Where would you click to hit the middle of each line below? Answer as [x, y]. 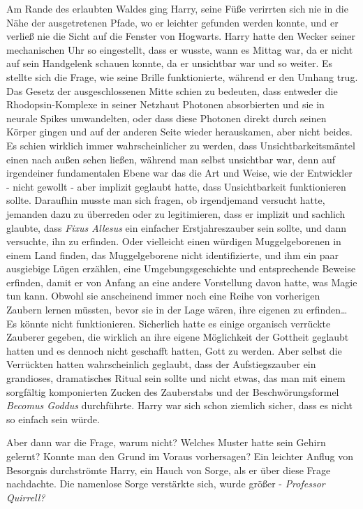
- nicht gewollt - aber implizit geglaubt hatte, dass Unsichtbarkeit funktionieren [176, 186]
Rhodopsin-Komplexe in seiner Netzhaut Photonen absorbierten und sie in [165, 104]
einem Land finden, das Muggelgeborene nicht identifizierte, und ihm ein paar [173, 254]
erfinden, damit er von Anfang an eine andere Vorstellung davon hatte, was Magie [182, 282]
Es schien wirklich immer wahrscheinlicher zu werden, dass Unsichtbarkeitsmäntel [181, 145]
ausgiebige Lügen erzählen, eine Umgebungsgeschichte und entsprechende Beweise [181, 268]
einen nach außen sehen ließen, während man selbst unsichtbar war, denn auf [171, 159]
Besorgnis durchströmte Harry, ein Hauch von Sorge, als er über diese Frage [169, 470]
